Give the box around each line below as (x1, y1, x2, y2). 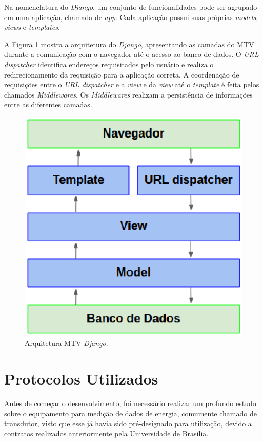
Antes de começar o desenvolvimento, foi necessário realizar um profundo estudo (4, 397, 256, 408)
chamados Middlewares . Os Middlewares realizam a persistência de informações (4, 89, 253, 100)
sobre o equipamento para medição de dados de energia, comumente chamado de (4, 408, 257, 418)
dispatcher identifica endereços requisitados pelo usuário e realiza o (4, 59, 214, 69)
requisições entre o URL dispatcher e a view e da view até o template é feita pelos (4, 79, 259, 90)
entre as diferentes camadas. (4, 99, 92, 110)
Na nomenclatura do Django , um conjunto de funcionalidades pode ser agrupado (4, 2, 257, 12)
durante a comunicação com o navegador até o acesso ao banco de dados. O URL (4, 49, 259, 60)
